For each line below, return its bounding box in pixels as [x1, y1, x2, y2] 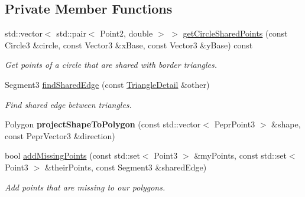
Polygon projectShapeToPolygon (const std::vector [5, 118, 201, 130]
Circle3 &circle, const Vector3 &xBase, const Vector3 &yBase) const [5, 38, 253, 51]
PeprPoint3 [214, 118, 255, 130]
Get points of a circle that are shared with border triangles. [5, 58, 218, 71]
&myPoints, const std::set [194, 149, 287, 162]
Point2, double [100, 27, 153, 40]
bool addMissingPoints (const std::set [5, 149, 140, 162]
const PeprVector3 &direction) [5, 129, 115, 142]
